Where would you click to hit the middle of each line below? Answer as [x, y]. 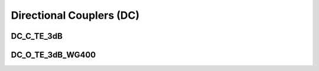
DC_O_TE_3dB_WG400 [53, 55]
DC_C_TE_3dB [37, 36]
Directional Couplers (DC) [75, 15]
